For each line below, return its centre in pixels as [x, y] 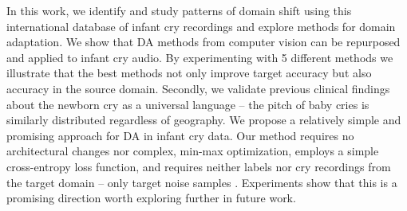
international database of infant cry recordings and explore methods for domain [201, 26]
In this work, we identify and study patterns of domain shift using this [179, 10]
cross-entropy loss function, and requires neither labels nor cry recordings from [199, 166]
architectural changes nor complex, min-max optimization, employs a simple [193, 151]
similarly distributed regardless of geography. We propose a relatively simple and [204, 120]
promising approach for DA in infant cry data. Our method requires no [180, 135]
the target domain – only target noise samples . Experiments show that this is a [202, 182]
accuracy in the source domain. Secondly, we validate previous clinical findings [198, 88]
